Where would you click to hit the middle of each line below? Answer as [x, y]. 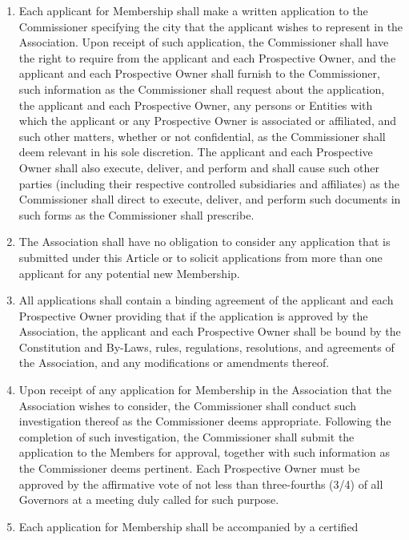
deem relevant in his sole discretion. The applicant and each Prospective [196, 152]
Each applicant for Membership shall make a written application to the [193, 10]
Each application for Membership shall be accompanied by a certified [188, 526]
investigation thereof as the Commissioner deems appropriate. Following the [205, 421]
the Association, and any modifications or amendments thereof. [174, 363]
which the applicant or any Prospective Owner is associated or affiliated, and [208, 121]
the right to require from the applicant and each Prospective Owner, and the [207, 57]
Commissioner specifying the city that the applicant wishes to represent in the [211, 26]
